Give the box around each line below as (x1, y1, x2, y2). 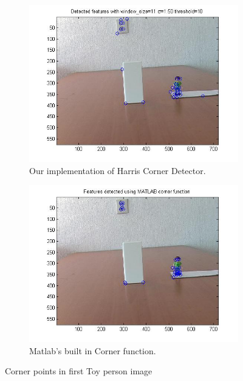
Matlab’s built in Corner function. (29, 344, 156, 357)
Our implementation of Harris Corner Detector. (29, 164, 206, 177)
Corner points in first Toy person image (5, 365, 152, 377)
